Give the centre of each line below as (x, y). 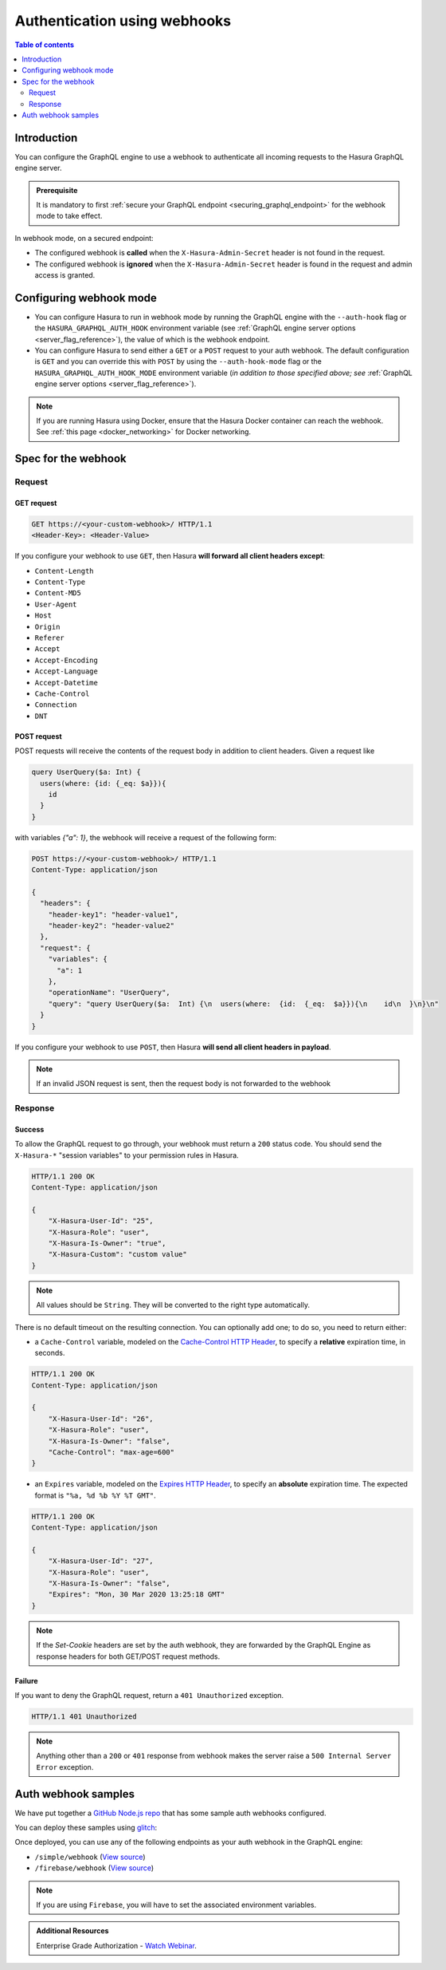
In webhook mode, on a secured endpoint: (84, 238)
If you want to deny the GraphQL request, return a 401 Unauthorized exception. (149, 1696)
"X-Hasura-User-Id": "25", (101, 1221)
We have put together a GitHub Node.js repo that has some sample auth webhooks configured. (170, 1813)
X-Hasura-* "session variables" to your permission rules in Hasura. (127, 1155)
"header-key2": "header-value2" (111, 926)
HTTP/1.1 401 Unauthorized (84, 1717)
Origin (47, 627)
